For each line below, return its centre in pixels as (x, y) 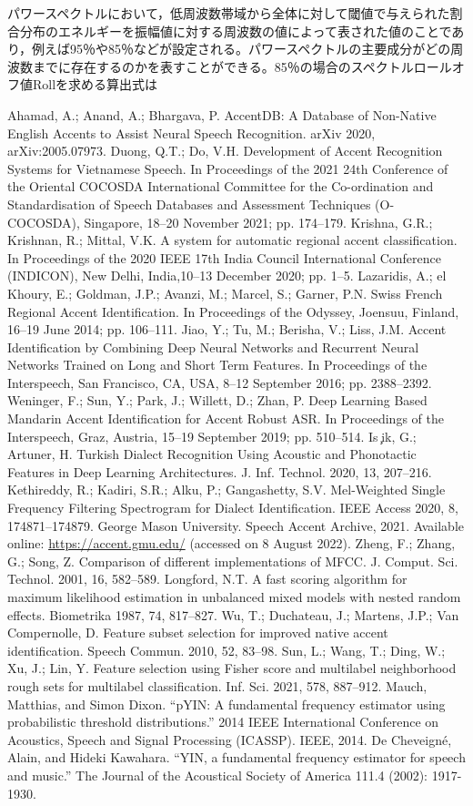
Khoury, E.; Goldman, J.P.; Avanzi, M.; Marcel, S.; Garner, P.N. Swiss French (225, 293)
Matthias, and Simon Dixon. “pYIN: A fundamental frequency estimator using (226, 704)
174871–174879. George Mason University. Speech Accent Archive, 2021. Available (236, 525)
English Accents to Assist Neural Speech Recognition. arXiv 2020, (191, 133)
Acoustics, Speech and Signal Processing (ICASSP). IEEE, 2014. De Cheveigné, (230, 739)
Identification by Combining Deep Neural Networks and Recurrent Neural (213, 347)
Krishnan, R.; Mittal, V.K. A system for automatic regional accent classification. (232, 240)
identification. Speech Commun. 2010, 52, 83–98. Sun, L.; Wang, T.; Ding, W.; (226, 650)
